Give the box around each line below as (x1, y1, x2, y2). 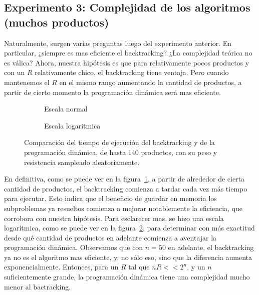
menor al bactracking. (4, 281, 71, 291)
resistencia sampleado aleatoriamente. (24, 156, 140, 167)
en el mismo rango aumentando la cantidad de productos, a (59, 76, 242, 87)
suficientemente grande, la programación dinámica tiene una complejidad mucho (4, 271, 250, 282)
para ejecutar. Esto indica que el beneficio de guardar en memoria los (4, 193, 217, 203)
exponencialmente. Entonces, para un (4, 261, 119, 272)
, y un (187, 261, 205, 272)
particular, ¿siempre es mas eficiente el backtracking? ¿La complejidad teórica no (4, 47, 252, 58)
